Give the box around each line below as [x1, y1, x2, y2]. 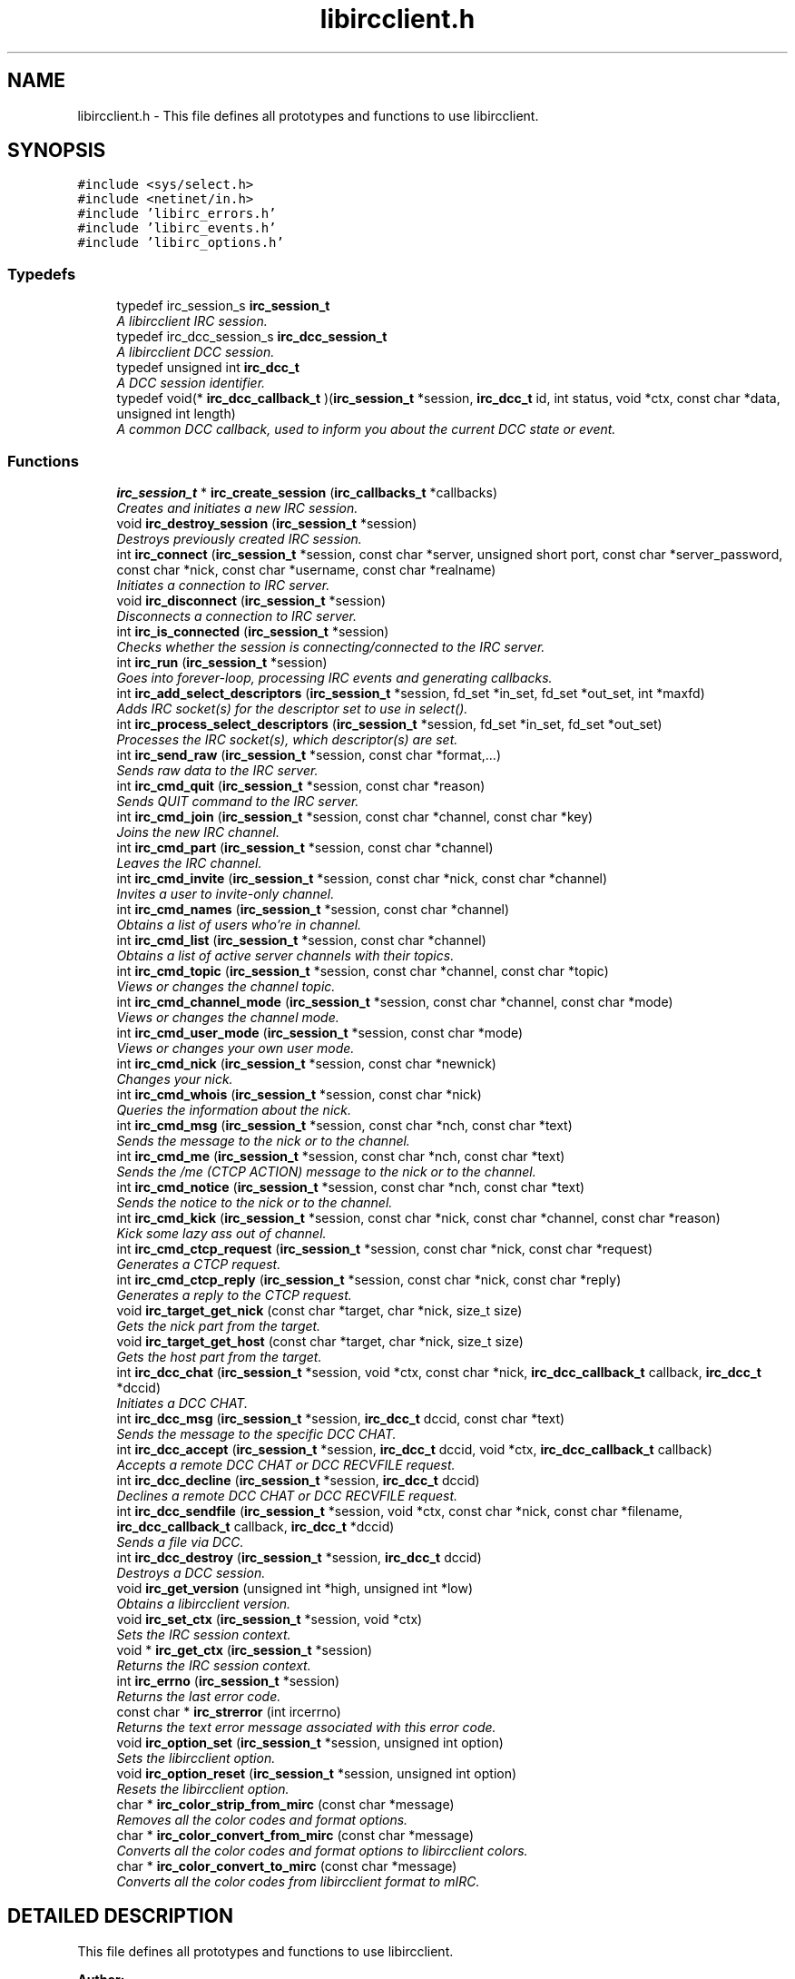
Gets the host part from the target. [116, 1348, 322, 1364]
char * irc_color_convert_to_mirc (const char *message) [116, 1857, 457, 1874]
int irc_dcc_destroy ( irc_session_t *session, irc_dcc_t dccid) [116, 1549, 482, 1565]
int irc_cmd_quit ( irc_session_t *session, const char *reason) [116, 777, 486, 793]
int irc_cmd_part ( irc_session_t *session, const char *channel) [116, 839, 494, 855]
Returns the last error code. [116, 1688, 281, 1704]
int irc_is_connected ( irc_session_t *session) [116, 623, 389, 639]
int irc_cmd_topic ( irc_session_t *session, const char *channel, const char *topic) [116, 962, 609, 979]
